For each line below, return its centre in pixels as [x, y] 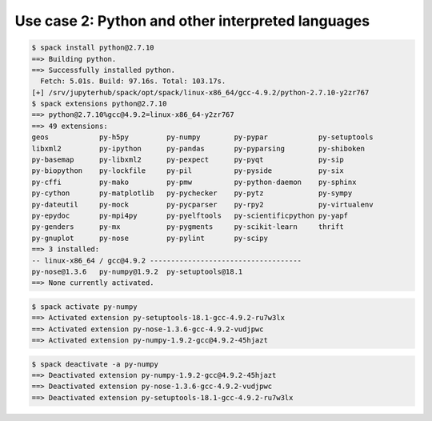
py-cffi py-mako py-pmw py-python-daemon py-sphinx [194, 182]
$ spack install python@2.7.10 [93, 48]
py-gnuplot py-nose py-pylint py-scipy [150, 238]
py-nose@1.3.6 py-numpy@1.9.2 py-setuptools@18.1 [137, 271]
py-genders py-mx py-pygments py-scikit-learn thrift [188, 227]
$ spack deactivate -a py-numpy [95, 364]
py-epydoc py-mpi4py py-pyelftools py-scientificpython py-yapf [190, 216]
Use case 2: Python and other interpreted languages [192, 21]
